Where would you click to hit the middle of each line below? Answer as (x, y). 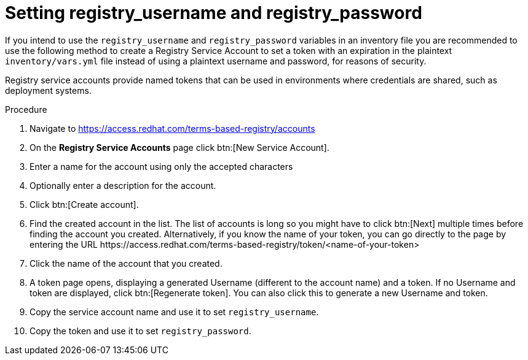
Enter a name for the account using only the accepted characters (161, 166)
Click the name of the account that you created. (126, 263)
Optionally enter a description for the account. (123, 185)
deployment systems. (48, 90)
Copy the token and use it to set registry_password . (140, 331)
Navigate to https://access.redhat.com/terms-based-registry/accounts (172, 128)
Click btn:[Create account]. (84, 204)
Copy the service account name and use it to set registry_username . (174, 312)
